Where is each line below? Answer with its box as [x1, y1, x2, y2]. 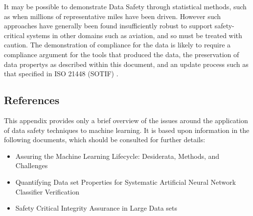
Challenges [15, 160, 48, 171]
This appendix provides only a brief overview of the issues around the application [4, 115, 248, 125]
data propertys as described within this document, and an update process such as [4, 59, 249, 69]
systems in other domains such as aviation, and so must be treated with [26, 30, 242, 40]
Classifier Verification [15, 186, 79, 196]
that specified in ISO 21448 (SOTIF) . [4, 68, 118, 79]
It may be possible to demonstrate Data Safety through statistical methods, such [4, 1, 247, 11]
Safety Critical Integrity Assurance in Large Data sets [15, 203, 178, 213]
